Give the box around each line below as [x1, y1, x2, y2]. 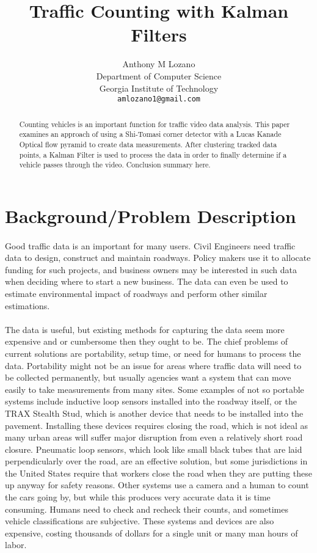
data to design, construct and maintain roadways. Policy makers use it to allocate [5, 251, 311, 264]
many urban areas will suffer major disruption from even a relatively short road [5, 431, 303, 444]
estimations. [5, 299, 50, 312]
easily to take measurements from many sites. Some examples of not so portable [5, 383, 304, 395]
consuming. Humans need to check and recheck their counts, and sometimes [5, 502, 288, 515]
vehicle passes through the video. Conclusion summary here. [19, 159, 211, 170]
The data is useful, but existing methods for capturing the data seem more [5, 323, 285, 335]
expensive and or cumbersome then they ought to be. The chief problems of [5, 335, 288, 348]
